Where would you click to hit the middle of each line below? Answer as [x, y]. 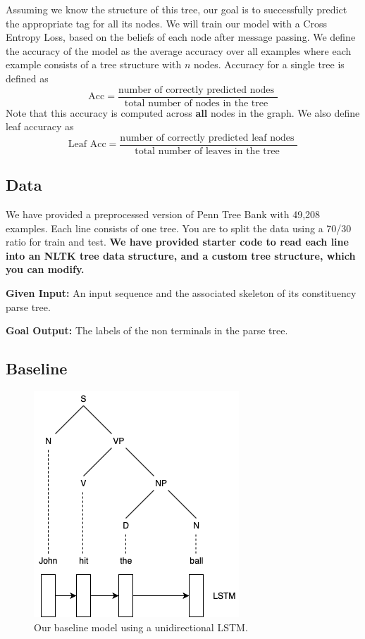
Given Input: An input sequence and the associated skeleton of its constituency [181, 293]
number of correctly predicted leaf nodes [207, 138]
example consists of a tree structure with [94, 64]
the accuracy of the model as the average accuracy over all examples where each [179, 50]
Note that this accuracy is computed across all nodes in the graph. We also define [183, 112]
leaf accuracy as [40, 126]
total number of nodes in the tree [196, 103]
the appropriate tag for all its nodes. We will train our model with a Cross [166, 23]
